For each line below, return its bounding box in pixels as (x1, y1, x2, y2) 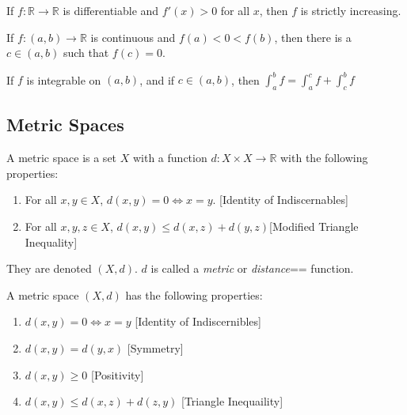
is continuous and (90, 28, 176, 45)
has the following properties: (125, 286, 263, 303)
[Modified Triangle (269, 218, 359, 235)
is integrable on (26, 71, 101, 88)
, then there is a (274, 28, 352, 45)
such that (63, 44, 109, 61)
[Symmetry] (127, 340, 184, 357)
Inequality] (25, 233, 78, 250)
